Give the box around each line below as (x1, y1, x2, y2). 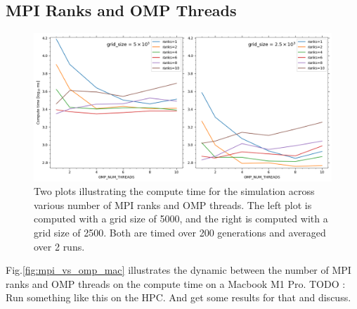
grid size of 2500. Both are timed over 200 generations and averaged (34, 225, 326, 239)
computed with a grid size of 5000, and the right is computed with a (34, 211, 328, 226)
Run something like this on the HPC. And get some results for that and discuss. (6, 290, 351, 305)
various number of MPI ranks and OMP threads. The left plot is (34, 197, 312, 212)
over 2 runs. (34, 239, 85, 253)
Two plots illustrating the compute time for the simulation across (34, 184, 315, 198)
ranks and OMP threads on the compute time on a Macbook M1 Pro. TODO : (6, 276, 346, 291)
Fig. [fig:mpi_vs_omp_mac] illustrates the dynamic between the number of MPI (6, 263, 351, 277)
